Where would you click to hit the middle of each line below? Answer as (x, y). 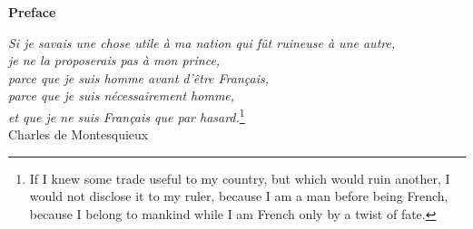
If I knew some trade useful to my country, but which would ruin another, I (240, 178)
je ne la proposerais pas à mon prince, (114, 60)
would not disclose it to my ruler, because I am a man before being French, (239, 196)
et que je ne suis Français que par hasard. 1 (127, 115)
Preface (32, 12)
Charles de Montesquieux (79, 134)
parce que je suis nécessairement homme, (122, 95)
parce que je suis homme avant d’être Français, (139, 77)
